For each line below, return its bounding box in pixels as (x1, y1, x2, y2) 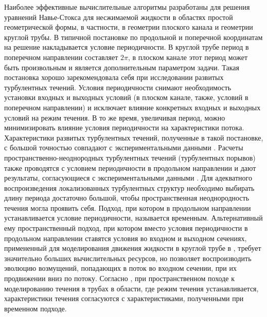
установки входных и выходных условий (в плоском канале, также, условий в (4, 92, 248, 103)
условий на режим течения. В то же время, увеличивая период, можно (4, 112, 225, 123)
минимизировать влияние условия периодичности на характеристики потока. (4, 122, 244, 133)
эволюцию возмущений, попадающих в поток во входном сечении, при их (4, 263, 237, 273)
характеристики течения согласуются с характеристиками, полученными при (4, 293, 244, 304)
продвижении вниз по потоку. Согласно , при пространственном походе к (4, 273, 235, 284)
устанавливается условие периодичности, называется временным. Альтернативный (4, 212, 263, 223)
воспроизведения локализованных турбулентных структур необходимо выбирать (4, 182, 255, 193)
